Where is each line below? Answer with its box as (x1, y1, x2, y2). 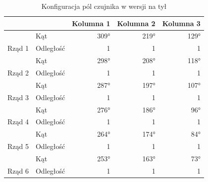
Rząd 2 (7, 67, 29, 77)
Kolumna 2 (117, 18, 156, 28)
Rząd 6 (7, 165, 29, 176)
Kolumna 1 (72, 18, 110, 28)
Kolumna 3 (162, 18, 201, 28)
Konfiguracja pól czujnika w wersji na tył (41, 1, 167, 11)
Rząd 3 (7, 92, 29, 102)
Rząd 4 (7, 116, 29, 127)
